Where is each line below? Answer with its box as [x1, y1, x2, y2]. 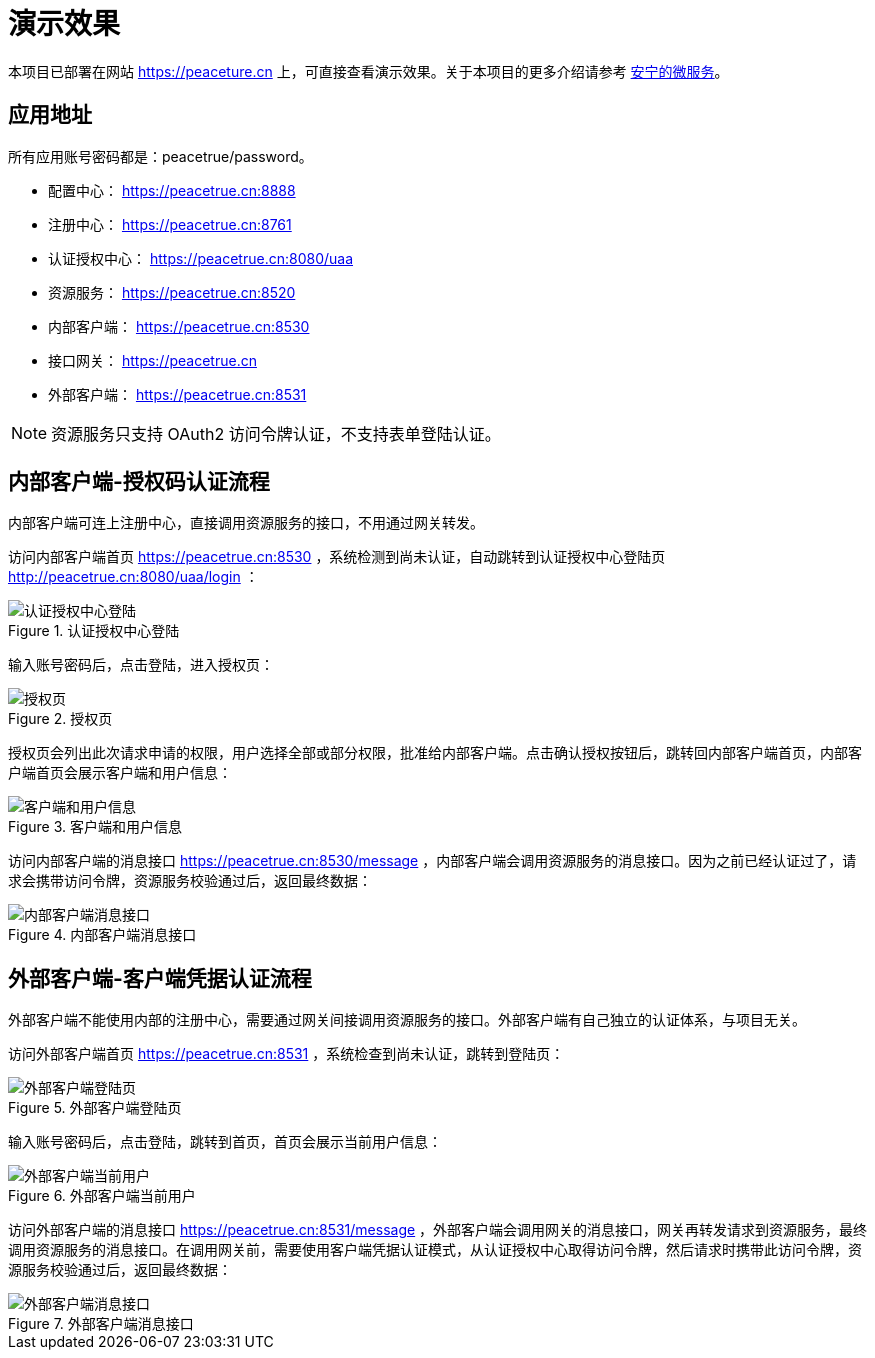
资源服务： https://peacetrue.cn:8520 [48, 283, 296, 301]
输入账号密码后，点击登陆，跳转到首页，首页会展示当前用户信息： [8, 1133, 442, 1151]
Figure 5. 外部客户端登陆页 [8, 1099, 182, 1117]
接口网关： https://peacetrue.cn [48, 351, 257, 369]
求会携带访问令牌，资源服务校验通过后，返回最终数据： [8, 872, 372, 890]
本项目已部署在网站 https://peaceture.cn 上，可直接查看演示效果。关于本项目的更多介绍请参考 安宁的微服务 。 [8, 62, 729, 80]
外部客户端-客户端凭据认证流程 [8, 965, 312, 991]
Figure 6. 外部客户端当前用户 [8, 1187, 196, 1205]
